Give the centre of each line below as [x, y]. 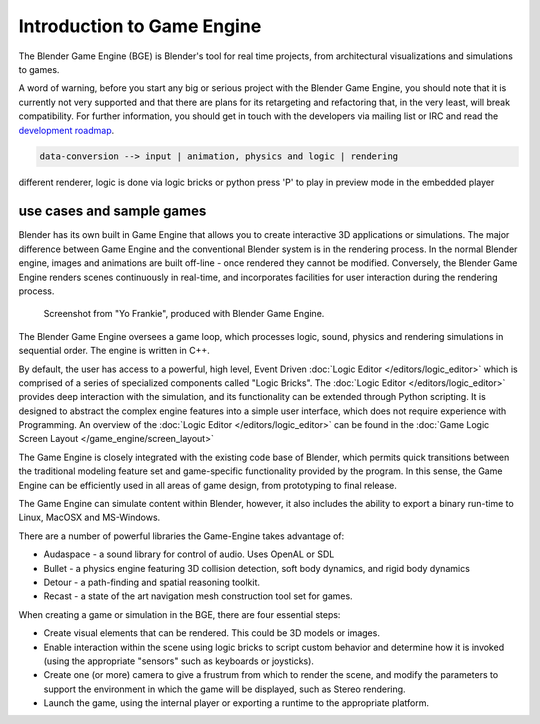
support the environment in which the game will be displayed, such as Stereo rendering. [224, 689]
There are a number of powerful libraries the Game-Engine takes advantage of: [181, 536]
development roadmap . [66, 130]
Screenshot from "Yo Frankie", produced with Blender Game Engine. [184, 314]
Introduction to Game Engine [140, 26]
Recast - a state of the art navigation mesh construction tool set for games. [198, 596]
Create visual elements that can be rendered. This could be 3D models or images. [211, 633]
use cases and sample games [112, 211]
